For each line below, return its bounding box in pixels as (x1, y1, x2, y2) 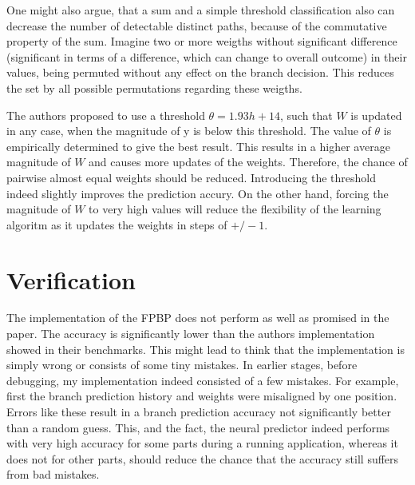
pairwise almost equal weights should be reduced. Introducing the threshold (6, 169, 376, 185)
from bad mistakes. (6, 466, 100, 483)
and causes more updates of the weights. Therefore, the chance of (89, 153, 408, 170)
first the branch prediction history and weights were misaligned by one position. (6, 388, 397, 404)
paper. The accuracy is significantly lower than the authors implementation (6, 325, 375, 342)
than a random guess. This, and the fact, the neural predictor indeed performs (6, 419, 390, 435)
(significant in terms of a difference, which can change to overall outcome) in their (6, 48, 407, 65)
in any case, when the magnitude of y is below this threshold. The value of (6, 122, 371, 139)
